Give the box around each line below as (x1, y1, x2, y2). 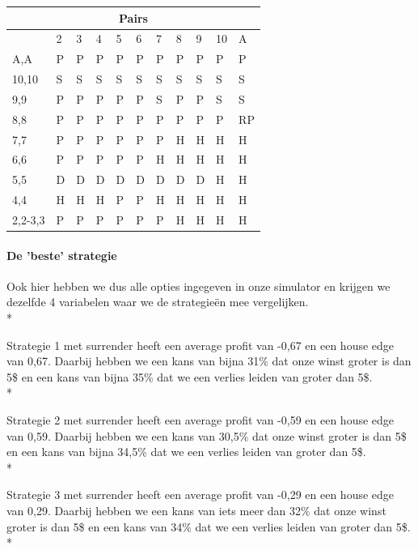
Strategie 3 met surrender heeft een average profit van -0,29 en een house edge (6, 486, 395, 503)
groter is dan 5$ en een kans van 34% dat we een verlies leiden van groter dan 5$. (6, 518, 411, 535)
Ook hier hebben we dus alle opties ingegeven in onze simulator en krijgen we (6, 277, 391, 294)
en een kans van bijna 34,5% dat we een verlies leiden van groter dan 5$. (6, 443, 366, 460)
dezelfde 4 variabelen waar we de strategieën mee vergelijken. (6, 293, 309, 310)
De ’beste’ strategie (6, 246, 117, 263)
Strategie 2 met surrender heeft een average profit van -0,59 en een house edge (6, 411, 395, 428)
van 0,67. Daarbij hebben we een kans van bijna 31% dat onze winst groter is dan (6, 352, 412, 369)
